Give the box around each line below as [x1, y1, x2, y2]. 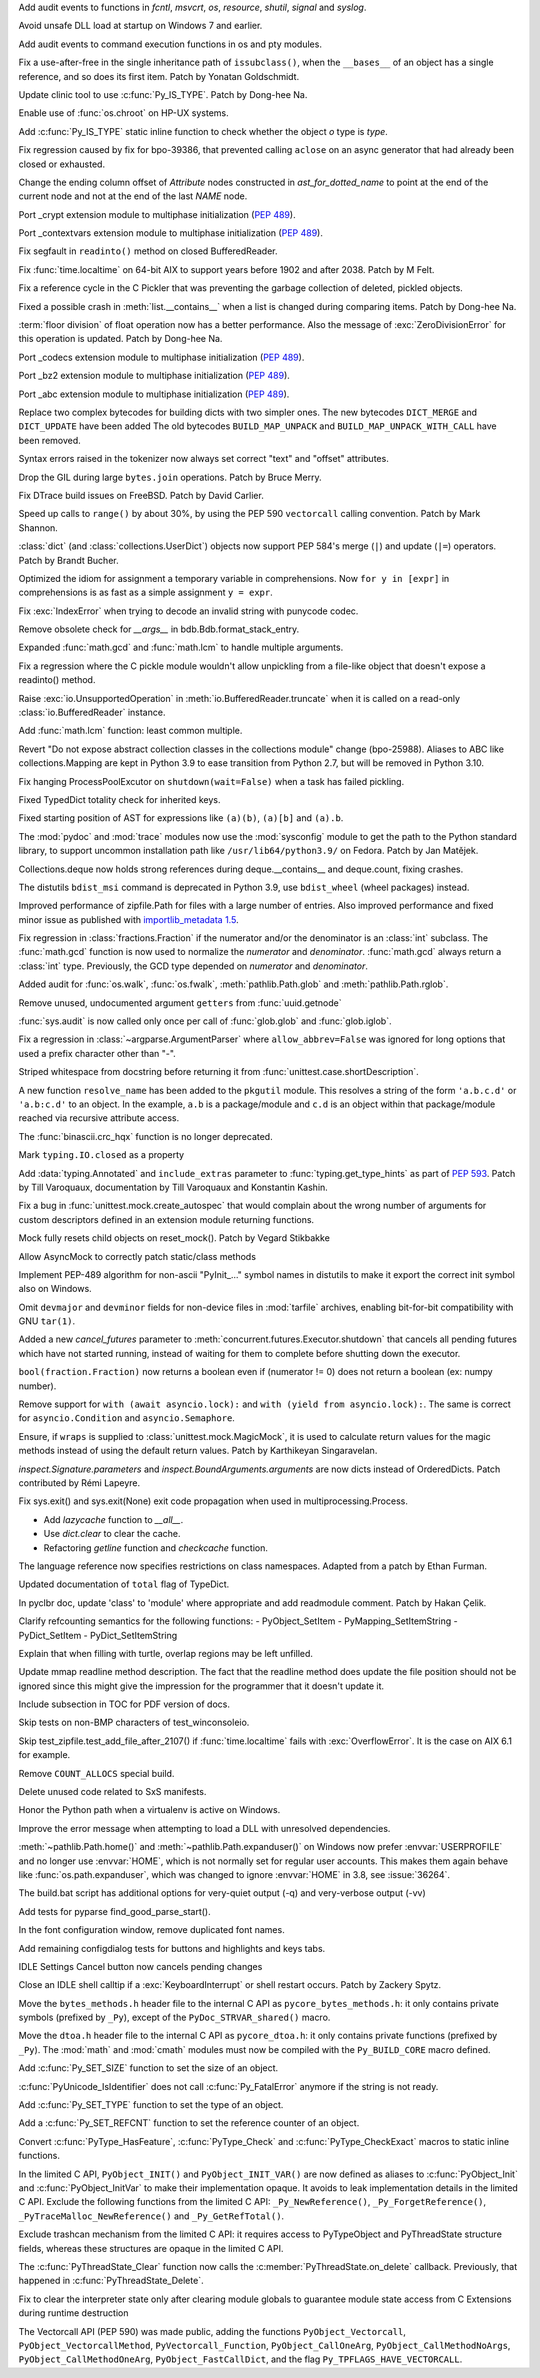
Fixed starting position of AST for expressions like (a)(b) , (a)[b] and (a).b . [18, 812, 344, 824]
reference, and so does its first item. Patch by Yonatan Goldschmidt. [18, 70, 300, 82]
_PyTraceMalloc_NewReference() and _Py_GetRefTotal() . [18, 2210, 285, 2222]
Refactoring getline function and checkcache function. [43, 1541, 269, 1554]
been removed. [18, 434, 82, 446]
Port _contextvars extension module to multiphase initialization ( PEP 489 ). [18, 227, 324, 239]
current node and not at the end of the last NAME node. [18, 190, 248, 202]
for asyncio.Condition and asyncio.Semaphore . [18, 1412, 235, 1424]
